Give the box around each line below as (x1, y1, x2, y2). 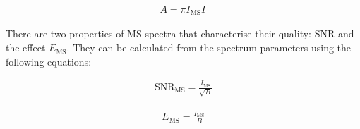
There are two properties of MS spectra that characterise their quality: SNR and (6, 26, 354, 41)
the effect (6, 40, 46, 55)
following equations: (6, 54, 92, 68)
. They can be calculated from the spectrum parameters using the (66, 40, 352, 55)
